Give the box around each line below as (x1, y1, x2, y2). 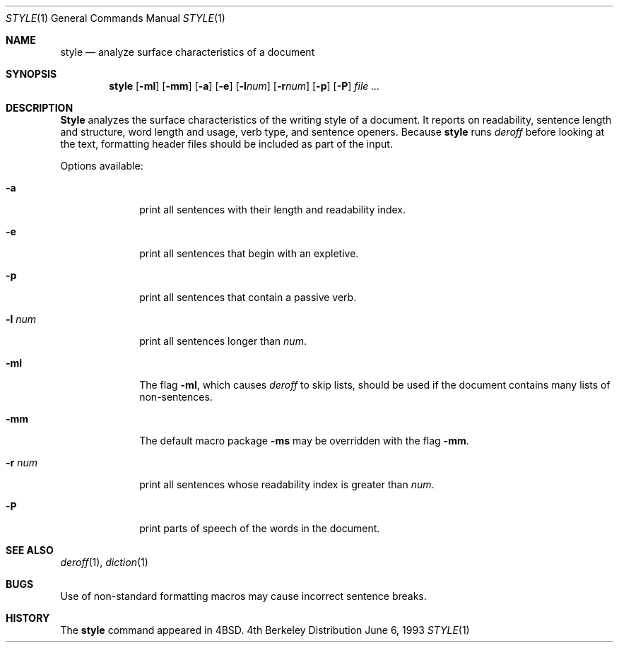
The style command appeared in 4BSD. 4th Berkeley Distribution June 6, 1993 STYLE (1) (60, 624, 470, 636)
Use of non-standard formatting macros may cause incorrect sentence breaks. (60, 590, 427, 602)
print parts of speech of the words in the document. (139, 522, 380, 534)
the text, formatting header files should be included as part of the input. (60, 138, 393, 150)
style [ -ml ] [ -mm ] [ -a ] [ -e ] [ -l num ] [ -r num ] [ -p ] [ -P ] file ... (109, 80, 380, 92)
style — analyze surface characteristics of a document (60, 46, 315, 58)
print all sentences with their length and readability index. (139, 204, 406, 216)
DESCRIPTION (6, 102, 73, 114)
